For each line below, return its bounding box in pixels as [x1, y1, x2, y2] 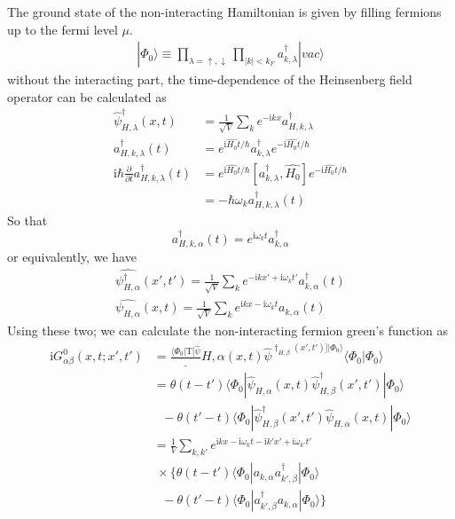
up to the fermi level [7, 20, 118, 38]
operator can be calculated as [7, 87, 167, 106]
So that [7, 211, 48, 230]
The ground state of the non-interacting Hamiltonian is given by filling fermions [7, 3, 442, 20]
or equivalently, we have [7, 248, 137, 266]
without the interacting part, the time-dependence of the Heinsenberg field [7, 70, 412, 89]
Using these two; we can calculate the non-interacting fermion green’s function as [7, 321, 448, 340]
